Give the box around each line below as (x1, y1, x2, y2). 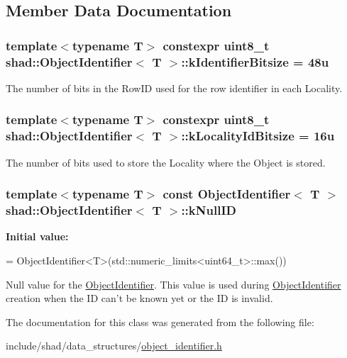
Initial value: (6, 229, 69, 244)
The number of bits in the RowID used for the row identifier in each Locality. (6, 80, 343, 95)
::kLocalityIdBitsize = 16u (181, 127, 335, 145)
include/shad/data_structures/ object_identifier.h (6, 338, 222, 353)
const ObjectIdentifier (163, 185, 291, 203)
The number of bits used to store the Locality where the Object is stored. (6, 155, 326, 169)
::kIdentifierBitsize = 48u (181, 52, 329, 70)
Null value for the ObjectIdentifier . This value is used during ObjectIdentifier (6, 276, 341, 291)
